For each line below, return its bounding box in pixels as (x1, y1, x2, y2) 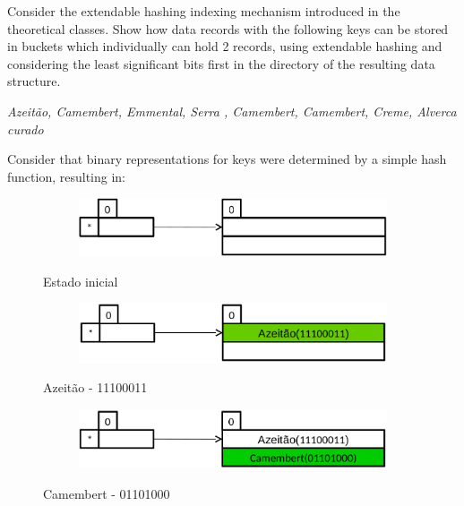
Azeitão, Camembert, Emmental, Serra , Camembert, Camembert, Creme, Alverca (7, 101, 457, 120)
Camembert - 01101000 (43, 484, 170, 502)
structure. (7, 72, 61, 90)
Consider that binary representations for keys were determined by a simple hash (7, 150, 447, 168)
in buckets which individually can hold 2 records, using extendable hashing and (7, 37, 443, 56)
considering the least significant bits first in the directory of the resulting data (7, 54, 435, 73)
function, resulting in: (7, 167, 125, 185)
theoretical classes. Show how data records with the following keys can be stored (7, 19, 449, 38)
